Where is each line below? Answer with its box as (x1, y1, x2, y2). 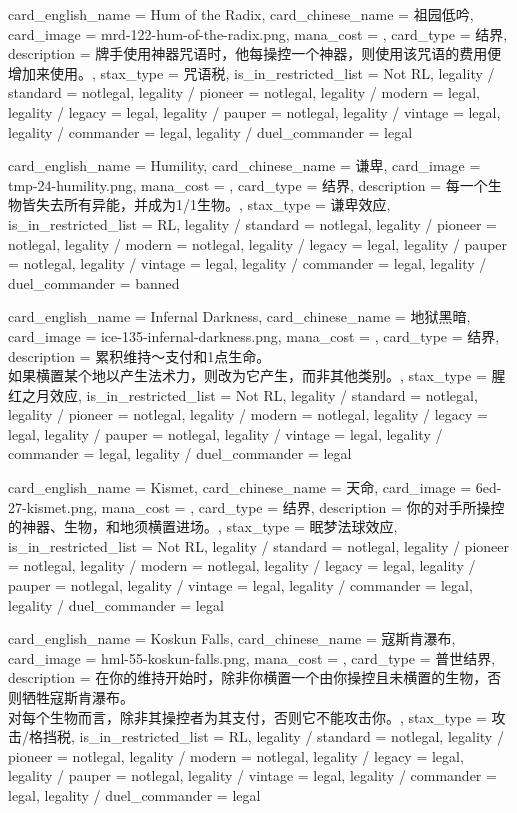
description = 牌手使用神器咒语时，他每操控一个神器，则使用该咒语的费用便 (8, 43, 502, 64)
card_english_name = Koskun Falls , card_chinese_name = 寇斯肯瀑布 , (8, 628, 456, 649)
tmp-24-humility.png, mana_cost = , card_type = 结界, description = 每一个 (8, 174, 488, 195)
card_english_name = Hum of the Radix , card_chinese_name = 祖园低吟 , (8, 4, 474, 24)
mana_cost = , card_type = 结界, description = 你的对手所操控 (101, 496, 505, 517)
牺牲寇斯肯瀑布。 (21, 687, 134, 707)
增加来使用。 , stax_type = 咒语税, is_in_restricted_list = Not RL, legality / (8, 62, 495, 83)
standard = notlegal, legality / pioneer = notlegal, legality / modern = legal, (8, 82, 480, 103)
